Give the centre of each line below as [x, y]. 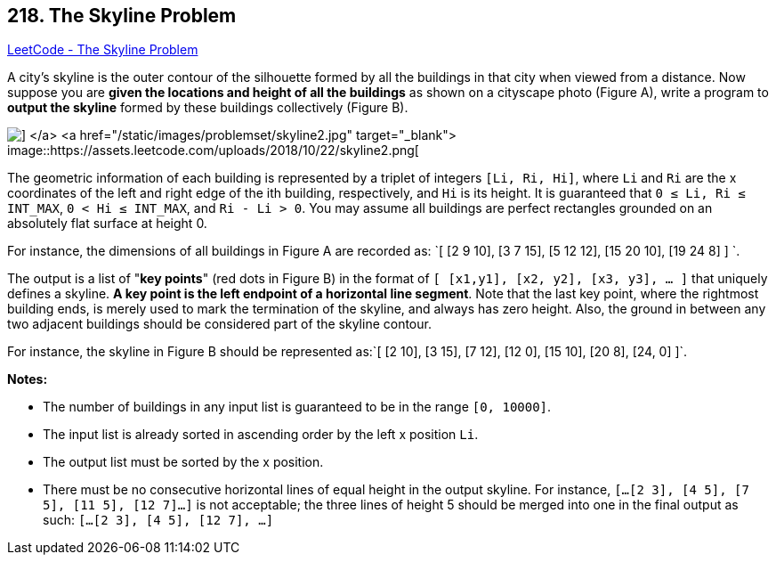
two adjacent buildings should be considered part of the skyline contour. [219, 324]
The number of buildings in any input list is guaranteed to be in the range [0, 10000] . [297, 407]
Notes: [28, 379]
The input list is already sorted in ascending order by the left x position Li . [261, 435]
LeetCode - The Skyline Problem [103, 50]
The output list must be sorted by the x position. [183, 462]
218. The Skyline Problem [122, 16]
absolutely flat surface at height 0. [107, 224]
